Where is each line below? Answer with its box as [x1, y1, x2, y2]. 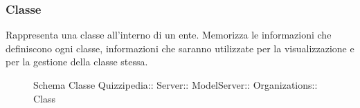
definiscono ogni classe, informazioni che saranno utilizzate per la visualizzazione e [6, 41, 354, 55]
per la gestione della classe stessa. [6, 54, 148, 69]
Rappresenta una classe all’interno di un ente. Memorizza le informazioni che [6, 28, 332, 42]
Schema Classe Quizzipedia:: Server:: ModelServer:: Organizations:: [33, 78, 318, 91]
